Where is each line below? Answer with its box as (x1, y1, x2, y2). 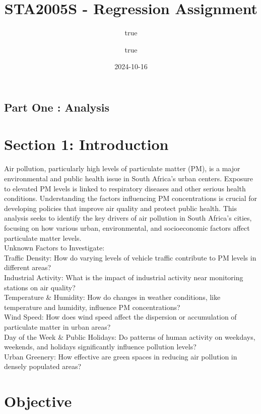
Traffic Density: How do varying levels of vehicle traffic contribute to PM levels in (4, 252, 256, 263)
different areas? (4, 262, 51, 273)
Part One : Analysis (4, 99, 109, 115)
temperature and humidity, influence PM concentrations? (4, 301, 180, 312)
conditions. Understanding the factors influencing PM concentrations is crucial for (4, 193, 257, 203)
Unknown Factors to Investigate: (4, 242, 105, 253)
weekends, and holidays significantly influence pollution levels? (4, 341, 197, 352)
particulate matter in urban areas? (4, 321, 111, 332)
